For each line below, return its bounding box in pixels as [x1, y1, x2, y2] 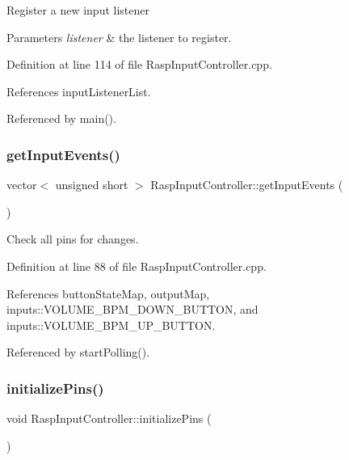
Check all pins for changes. [6, 230, 139, 247]
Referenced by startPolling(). [6, 344, 150, 361]
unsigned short [55, 176, 128, 193]
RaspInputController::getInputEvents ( [150, 176, 343, 193]
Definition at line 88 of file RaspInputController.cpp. [6, 257, 267, 274]
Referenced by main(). [6, 110, 116, 127]
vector [6, 176, 37, 193]
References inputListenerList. [6, 82, 151, 99]
